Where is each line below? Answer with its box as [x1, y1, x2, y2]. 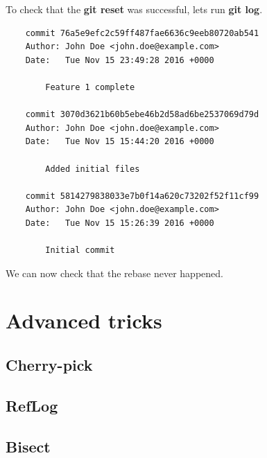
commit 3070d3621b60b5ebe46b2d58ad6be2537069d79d [25, 109, 259, 120]
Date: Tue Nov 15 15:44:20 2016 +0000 [25, 136, 214, 147]
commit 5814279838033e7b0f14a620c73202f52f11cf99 [25, 191, 259, 201]
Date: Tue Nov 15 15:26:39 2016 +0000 [25, 218, 214, 228]
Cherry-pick [6, 354, 93, 376]
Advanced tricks [6, 306, 162, 335]
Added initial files [45, 164, 140, 174]
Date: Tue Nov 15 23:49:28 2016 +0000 [25, 55, 214, 65]
